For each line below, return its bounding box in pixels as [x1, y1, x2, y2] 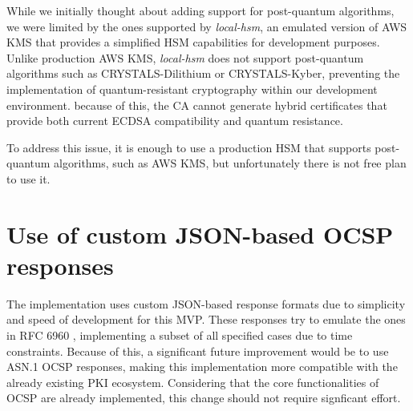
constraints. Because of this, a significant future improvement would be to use [6, 342, 389, 359]
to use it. [6, 170, 51, 187]
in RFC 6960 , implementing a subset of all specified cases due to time [6, 327, 353, 344]
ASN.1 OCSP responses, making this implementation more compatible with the [6, 358, 398, 375]
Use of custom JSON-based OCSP [6, 217, 394, 250]
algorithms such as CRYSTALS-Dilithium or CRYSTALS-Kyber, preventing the [6, 65, 400, 82]
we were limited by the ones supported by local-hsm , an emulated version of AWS [6, 18, 407, 34]
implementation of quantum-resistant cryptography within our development [6, 80, 378, 97]
